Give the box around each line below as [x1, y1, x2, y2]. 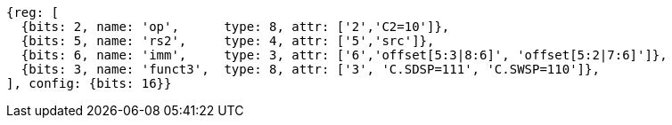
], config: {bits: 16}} [6, 76, 172, 90]
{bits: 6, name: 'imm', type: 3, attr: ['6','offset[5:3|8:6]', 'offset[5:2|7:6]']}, [20, 48, 668, 62]
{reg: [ [6, 5, 60, 20]
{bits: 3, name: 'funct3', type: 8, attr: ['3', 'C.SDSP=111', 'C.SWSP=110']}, [20, 62, 600, 76]
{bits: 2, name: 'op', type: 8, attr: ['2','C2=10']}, [20, 20, 450, 34]
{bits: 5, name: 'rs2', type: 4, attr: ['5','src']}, [20, 34, 435, 48]
